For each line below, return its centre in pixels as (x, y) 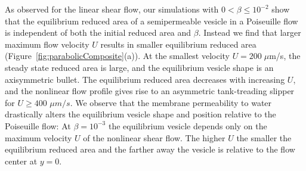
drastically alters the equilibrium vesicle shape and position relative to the (140, 114)
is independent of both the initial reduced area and (98, 32)
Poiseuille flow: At (38, 125)
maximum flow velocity (47, 44)
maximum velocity (38, 137)
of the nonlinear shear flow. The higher (154, 137)
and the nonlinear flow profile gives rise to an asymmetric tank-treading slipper (150, 91)
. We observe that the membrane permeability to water (171, 102)
